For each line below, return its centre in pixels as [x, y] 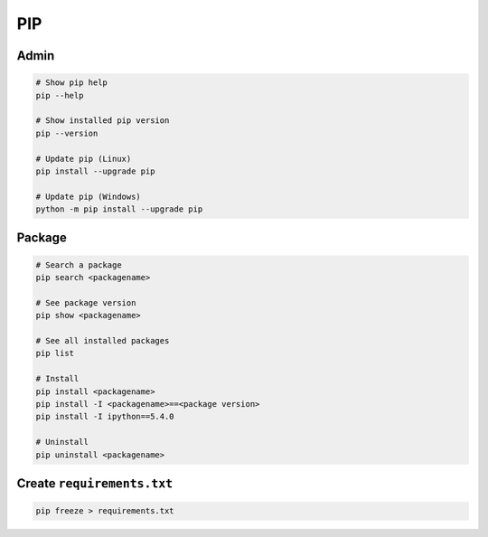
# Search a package [79, 265]
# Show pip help [72, 83]
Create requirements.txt [95, 483]
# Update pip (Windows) [89, 196]
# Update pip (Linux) [84, 159]
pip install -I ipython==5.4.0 [105, 417]
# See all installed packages [103, 340]
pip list [55, 353]
